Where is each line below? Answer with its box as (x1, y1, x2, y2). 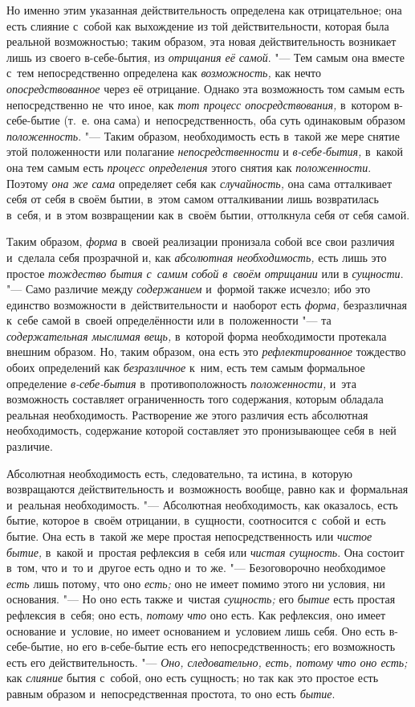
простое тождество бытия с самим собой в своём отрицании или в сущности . (6, 264, 404, 281)
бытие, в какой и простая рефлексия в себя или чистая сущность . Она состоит (6, 543, 405, 560)
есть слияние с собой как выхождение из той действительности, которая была (6, 17, 389, 34)
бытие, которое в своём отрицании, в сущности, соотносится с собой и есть (6, 512, 386, 529)
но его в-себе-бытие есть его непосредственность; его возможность (67, 638, 396, 655)
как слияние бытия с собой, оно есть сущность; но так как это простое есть (6, 669, 379, 686)
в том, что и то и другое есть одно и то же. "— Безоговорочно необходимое (6, 559, 386, 576)
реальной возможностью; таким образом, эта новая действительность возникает (6, 33, 397, 50)
